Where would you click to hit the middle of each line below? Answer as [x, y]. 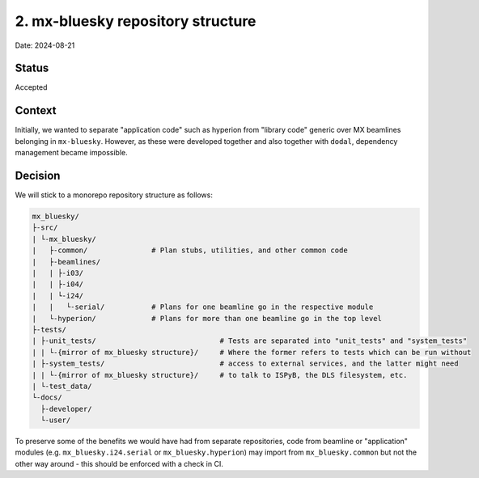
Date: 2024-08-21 [45, 45]
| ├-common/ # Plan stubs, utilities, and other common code [190, 250]
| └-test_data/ [62, 386]
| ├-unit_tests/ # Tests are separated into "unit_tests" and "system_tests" [250, 341]
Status [32, 68]
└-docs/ [47, 398]
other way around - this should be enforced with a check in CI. [119, 463]
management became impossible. [72, 153]
